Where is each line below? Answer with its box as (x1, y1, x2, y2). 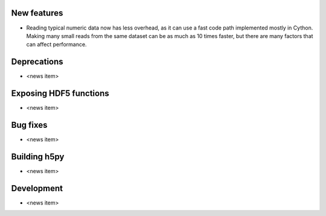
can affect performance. (26, 41, 87, 48)
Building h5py (11, 151, 65, 162)
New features (11, 8, 63, 18)
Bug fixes (11, 119, 48, 130)
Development (11, 183, 63, 193)
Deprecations (11, 57, 63, 67)
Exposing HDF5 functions (11, 88, 109, 99)
